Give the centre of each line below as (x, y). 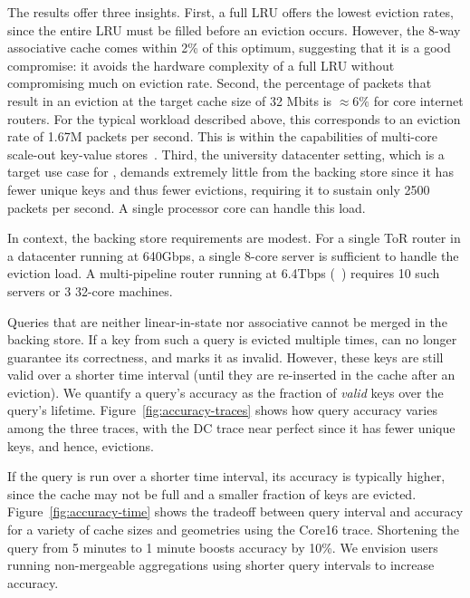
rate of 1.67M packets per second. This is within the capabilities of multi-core (222, 136)
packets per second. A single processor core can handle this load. (187, 207)
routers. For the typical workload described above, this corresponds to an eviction (234, 118)
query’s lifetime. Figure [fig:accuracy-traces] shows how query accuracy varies (222, 410)
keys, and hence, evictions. (81, 445)
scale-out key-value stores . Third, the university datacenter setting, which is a (226, 154)
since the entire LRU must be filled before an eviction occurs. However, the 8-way (234, 29)
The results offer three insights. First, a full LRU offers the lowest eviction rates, (230, 12)
